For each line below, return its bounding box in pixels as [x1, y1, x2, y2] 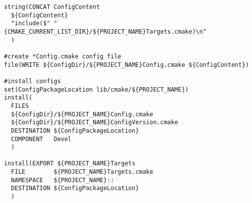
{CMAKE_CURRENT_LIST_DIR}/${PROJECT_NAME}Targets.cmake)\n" [4, 28, 207, 35]
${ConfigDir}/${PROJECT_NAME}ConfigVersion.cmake [11, 119, 178, 126]
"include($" [11, 20, 51, 27]
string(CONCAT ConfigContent [4, 3, 100, 10]
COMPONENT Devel [11, 135, 72, 143]
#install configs [4, 77, 61, 85]
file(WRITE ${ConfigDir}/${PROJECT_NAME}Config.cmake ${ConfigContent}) [4, 61, 249, 68]
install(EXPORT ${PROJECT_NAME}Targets [4, 160, 135, 167]
